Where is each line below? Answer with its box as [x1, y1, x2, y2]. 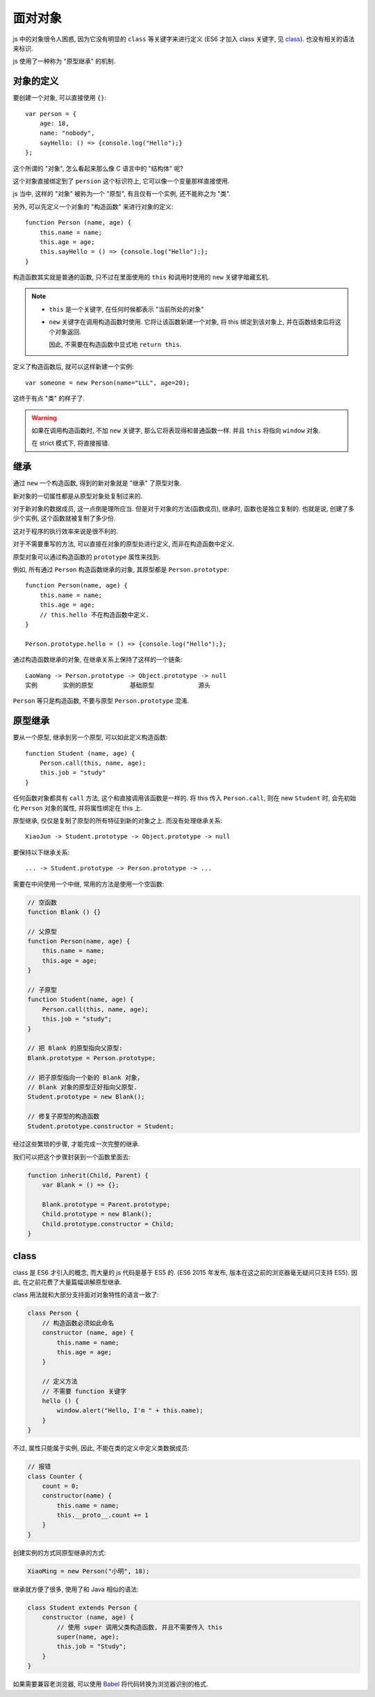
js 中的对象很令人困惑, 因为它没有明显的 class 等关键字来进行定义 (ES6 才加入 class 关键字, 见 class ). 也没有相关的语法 [12, 35, 355, 43]
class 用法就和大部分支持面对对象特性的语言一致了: [12, 1290, 159, 1299]
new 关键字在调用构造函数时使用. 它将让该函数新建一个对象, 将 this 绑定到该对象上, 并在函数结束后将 [49, 318, 335, 326]
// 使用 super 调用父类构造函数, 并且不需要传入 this [56, 1623, 223, 1631]
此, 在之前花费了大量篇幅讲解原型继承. [12, 1278, 122, 1286]
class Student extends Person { [27, 1603, 138, 1611]
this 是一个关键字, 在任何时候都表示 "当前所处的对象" [49, 305, 204, 313]
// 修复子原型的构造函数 [27, 1112, 100, 1121]
